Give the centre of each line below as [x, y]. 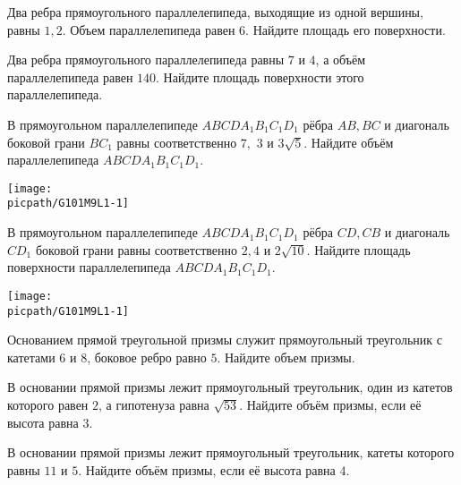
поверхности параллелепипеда [89, 267]
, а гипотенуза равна [154, 404]
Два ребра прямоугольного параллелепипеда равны [146, 60]
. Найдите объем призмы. [286, 357]
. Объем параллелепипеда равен [149, 29]
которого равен [48, 404]
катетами [31, 357]
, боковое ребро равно [147, 357]
